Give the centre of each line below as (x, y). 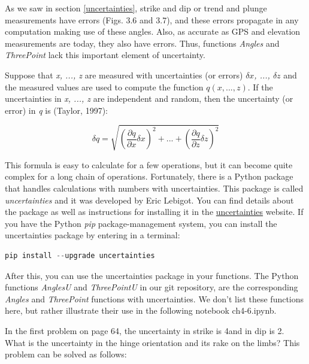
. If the (260, 87)
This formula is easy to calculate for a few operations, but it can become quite (149, 164)
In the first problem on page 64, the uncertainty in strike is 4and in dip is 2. (145, 331)
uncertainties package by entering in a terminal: (93, 235)
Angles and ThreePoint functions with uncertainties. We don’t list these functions (154, 298)
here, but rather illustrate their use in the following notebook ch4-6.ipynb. (141, 310)
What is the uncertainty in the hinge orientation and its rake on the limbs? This (152, 342)
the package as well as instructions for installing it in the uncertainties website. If (154, 212)
